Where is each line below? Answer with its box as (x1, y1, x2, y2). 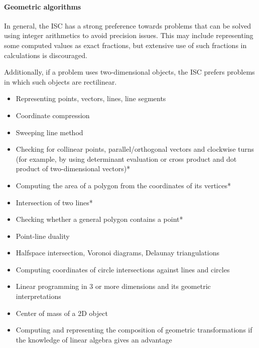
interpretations (16, 291, 61, 301)
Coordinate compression (16, 110, 90, 120)
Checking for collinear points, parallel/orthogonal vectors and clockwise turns (16, 144, 254, 154)
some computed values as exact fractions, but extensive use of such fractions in (4, 40, 247, 50)
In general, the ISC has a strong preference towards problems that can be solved (4, 20, 251, 31)
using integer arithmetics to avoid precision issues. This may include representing (4, 30, 253, 41)
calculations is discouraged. (4, 50, 87, 60)
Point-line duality (16, 230, 70, 241)
